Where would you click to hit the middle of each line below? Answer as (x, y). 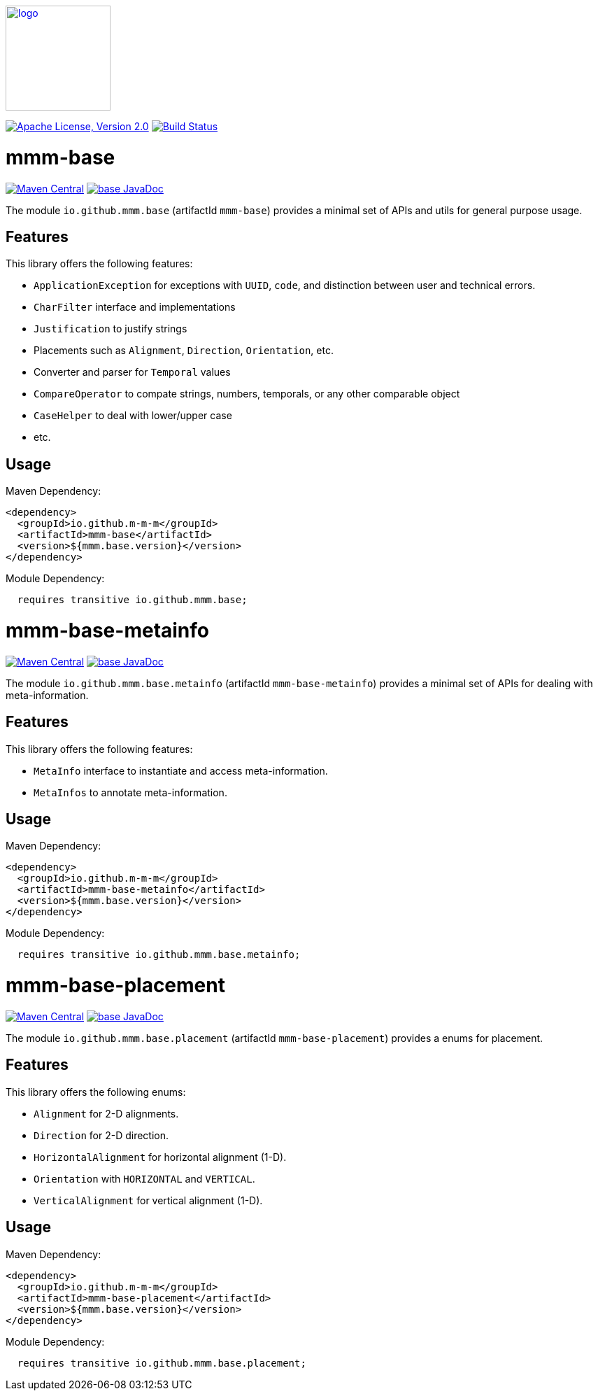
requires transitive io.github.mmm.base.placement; (162, 1363)
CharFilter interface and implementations (135, 307)
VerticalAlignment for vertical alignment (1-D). (148, 1200)
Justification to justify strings (111, 329)
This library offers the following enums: (96, 1092)
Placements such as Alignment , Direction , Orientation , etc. (184, 351)
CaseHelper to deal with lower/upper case (133, 416)
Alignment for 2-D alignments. (106, 1113)
